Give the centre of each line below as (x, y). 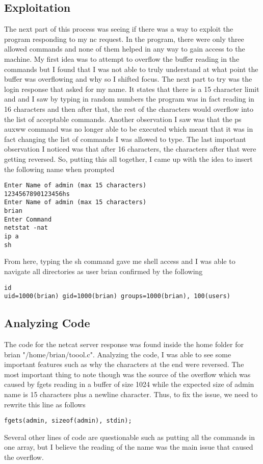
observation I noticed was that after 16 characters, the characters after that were (130, 149)
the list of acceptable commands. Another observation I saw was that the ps (123, 119)
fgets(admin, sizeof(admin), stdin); (68, 421)
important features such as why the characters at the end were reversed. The (124, 364)
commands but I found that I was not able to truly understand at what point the (131, 69)
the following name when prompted (59, 169)
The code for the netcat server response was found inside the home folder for (124, 344)
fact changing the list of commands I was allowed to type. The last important (125, 139)
